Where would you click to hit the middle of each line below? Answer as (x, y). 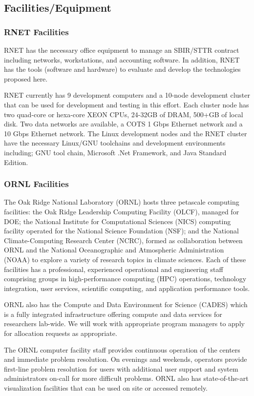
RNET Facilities (36, 31)
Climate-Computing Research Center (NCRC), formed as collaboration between (123, 240)
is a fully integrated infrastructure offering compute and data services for (113, 314)
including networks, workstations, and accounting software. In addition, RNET (122, 59)
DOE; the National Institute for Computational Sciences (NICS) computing (117, 221)
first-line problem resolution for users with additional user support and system (121, 368)
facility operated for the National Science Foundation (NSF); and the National (121, 231)
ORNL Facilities (36, 184)
